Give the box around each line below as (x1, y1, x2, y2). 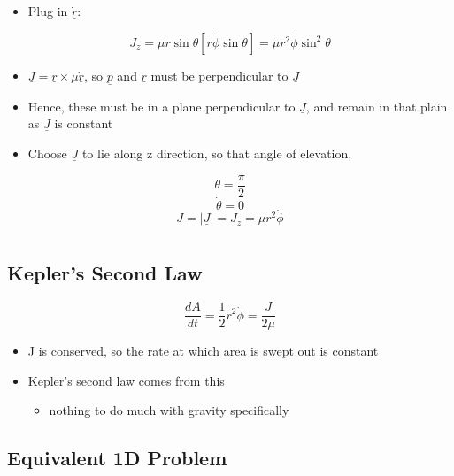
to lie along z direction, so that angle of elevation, (81, 144, 352, 162)
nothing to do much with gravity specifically (49, 401, 289, 419)
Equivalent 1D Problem (7, 444, 227, 472)
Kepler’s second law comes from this (27, 371, 225, 389)
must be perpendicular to (150, 65, 289, 84)
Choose (27, 144, 67, 162)
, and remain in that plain (305, 96, 448, 115)
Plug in (27, 2, 68, 19)
